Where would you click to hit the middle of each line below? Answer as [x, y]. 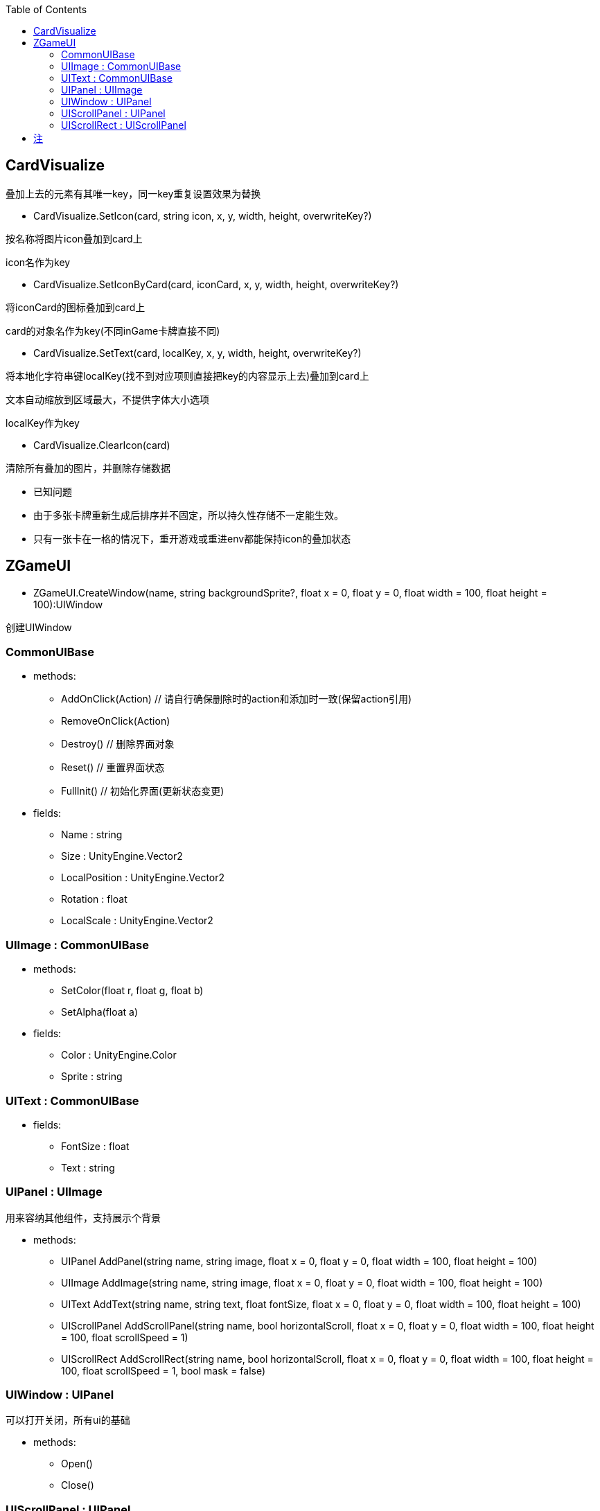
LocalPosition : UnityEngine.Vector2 [143, 878]
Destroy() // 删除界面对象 [118, 744]
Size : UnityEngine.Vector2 [122, 856]
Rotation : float [94, 899]
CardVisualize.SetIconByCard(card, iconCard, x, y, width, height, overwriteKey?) [216, 284]
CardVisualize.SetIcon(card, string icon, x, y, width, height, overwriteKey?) [203, 215]
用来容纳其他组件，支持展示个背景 [83, 1217]
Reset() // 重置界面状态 [113, 768]
